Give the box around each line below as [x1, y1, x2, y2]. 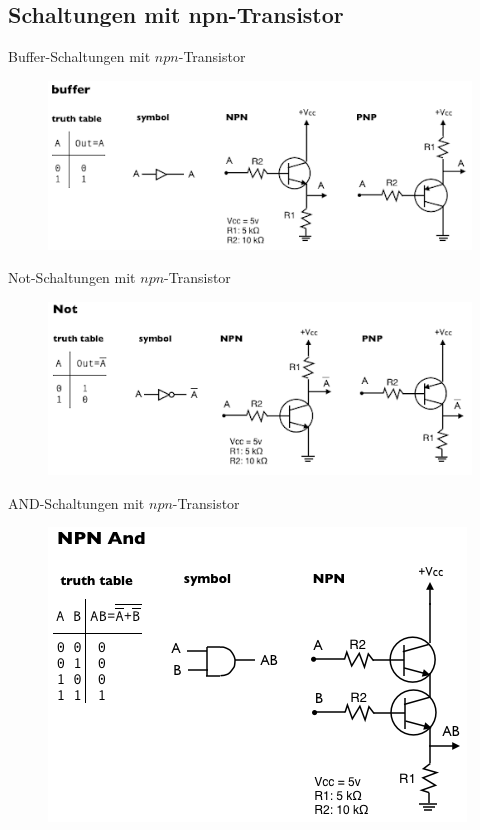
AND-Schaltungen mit [8, 492, 145, 513]
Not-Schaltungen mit [8, 267, 136, 288]
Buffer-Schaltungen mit [8, 46, 151, 67]
